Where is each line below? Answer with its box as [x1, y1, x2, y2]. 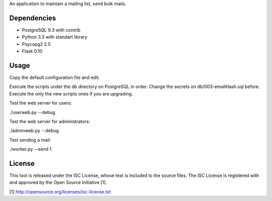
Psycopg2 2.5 [22, 41, 51, 47]
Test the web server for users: [9, 100, 72, 106]
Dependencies [9, 14, 56, 22]
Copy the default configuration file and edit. [9, 74, 100, 80]
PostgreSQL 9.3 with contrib [22, 27, 81, 33]
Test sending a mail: [9, 137, 51, 143]
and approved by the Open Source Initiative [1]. [9, 179, 107, 185]
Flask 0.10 [22, 48, 43, 54]
